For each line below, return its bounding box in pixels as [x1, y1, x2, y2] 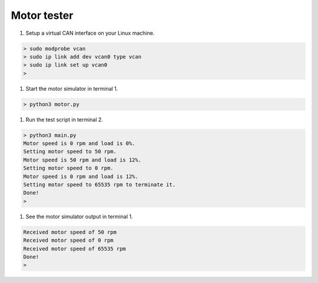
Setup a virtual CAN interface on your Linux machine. [25, 29, 155, 37]
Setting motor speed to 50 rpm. [23, 148, 117, 155]
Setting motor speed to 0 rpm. [23, 165, 114, 172]
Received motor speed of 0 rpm [23, 237, 114, 244]
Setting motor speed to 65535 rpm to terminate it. [23, 181, 176, 188]
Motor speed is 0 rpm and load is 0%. [23, 140, 135, 147]
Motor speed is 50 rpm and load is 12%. [23, 156, 141, 163]
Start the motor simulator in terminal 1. [25, 85, 118, 92]
